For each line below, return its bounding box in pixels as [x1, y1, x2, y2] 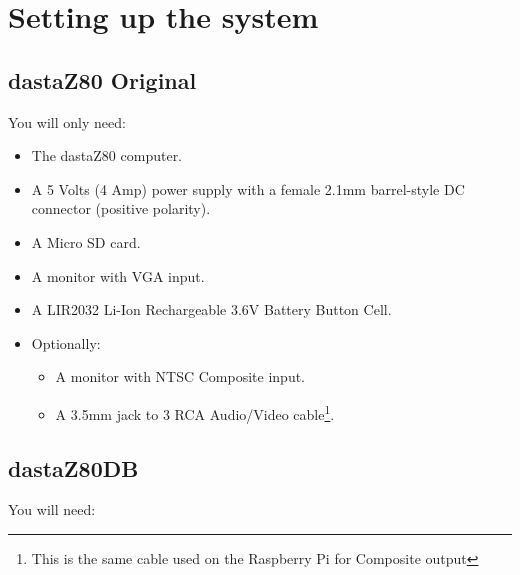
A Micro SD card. [31, 231, 141, 252]
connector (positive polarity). [31, 198, 211, 219]
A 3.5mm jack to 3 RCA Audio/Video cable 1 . [55, 400, 335, 424]
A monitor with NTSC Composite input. [55, 366, 306, 387]
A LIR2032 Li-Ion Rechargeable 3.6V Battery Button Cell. [31, 299, 392, 320]
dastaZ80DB [8, 452, 139, 483]
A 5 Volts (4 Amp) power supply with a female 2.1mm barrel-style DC [31, 178, 465, 199]
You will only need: [8, 111, 126, 132]
